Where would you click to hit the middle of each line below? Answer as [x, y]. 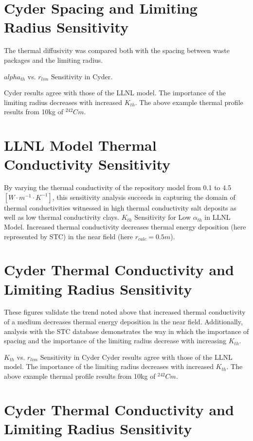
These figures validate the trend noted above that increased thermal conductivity [125, 312]
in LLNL [217, 217]
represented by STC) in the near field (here [69, 236]
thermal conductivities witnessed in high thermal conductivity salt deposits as [120, 207]
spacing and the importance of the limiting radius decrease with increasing [115, 341]
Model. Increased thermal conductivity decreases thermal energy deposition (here [125, 226]
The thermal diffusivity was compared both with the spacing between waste [117, 50]
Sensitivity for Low [163, 217]
